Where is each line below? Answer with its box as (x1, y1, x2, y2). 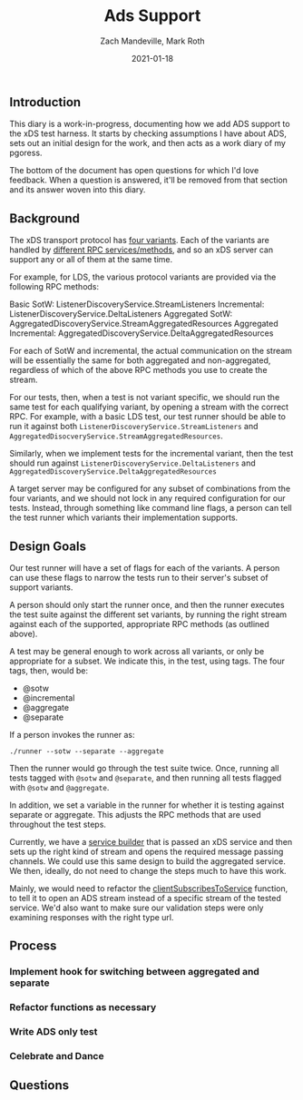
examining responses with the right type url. (9, 911, 174, 922)
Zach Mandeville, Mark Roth (100, 35, 205, 46)
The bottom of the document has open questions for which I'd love (9, 165, 259, 176)
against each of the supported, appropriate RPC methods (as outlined (9, 618, 269, 629)
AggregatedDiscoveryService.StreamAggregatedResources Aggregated (9, 319, 279, 329)
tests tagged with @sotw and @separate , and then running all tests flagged (9, 772, 282, 783)
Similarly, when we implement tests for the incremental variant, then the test (9, 448, 294, 459)
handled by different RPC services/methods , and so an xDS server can (9, 244, 274, 255)
